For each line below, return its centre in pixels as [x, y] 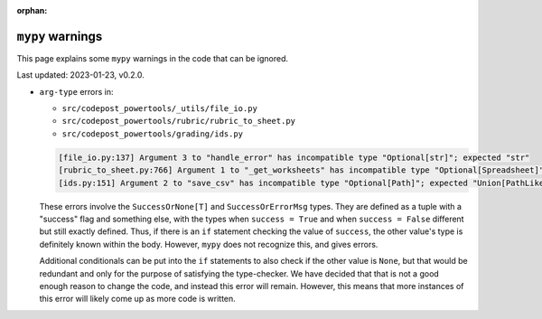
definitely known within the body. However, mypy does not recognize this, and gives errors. [209, 244]
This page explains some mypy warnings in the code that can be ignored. [153, 58]
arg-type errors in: [76, 91]
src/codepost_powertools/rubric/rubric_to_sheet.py [179, 121]
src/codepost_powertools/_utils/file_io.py [159, 109]
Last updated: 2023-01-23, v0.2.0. [80, 75]
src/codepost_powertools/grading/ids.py [153, 134]
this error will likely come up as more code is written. [138, 299]
